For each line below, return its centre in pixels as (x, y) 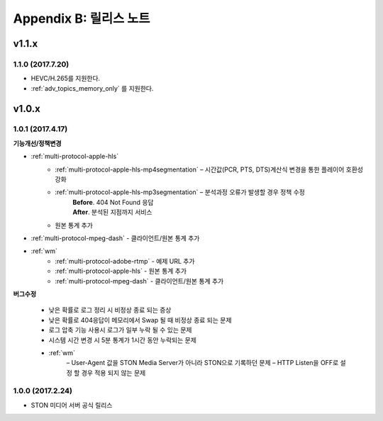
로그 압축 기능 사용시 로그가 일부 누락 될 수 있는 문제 (120, 330)
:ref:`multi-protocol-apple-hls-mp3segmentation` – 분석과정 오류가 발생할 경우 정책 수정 (180, 192)
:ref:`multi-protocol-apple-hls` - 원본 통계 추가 (121, 271)
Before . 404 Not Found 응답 (113, 202)
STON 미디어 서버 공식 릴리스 (72, 405)
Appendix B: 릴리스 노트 (82, 18)
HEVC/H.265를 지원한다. (66, 79)
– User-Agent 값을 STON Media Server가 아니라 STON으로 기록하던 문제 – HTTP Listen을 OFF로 (202, 363)
